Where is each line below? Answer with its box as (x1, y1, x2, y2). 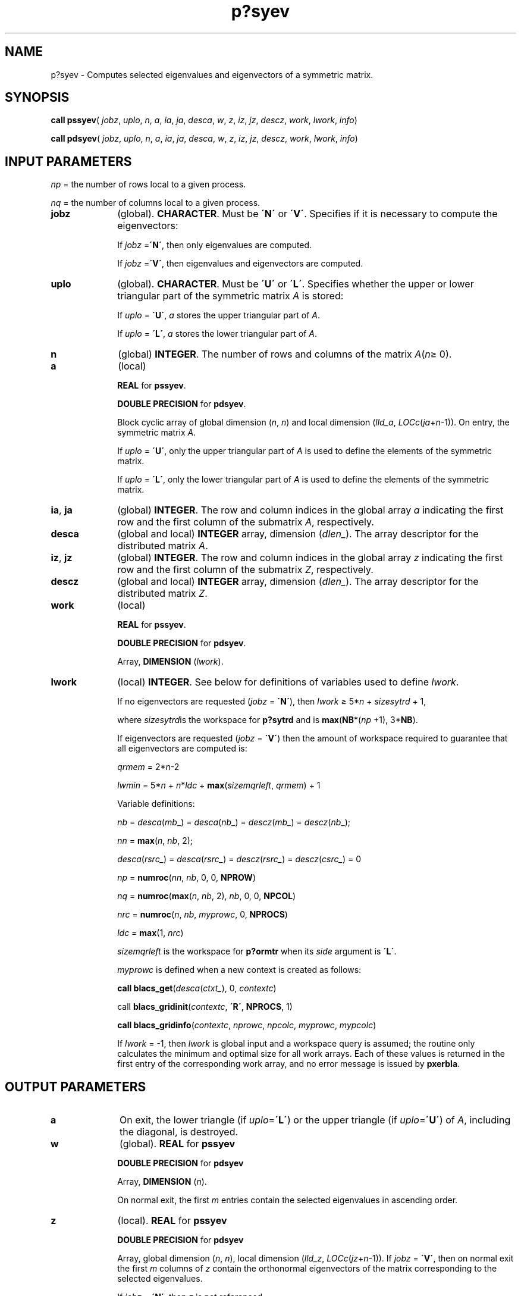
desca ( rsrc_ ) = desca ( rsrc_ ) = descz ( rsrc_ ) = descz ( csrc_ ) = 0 (117, 854, 361, 865)
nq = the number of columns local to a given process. (51, 198, 260, 208)
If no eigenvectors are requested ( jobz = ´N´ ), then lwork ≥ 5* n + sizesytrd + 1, (117, 696, 426, 707)
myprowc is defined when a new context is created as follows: (117, 965, 362, 975)
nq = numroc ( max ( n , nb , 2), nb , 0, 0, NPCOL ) (117, 891, 296, 901)
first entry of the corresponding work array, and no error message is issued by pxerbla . (117, 1059, 460, 1069)
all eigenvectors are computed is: (117, 743, 247, 754)
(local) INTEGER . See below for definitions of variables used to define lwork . (117, 676, 459, 688)
